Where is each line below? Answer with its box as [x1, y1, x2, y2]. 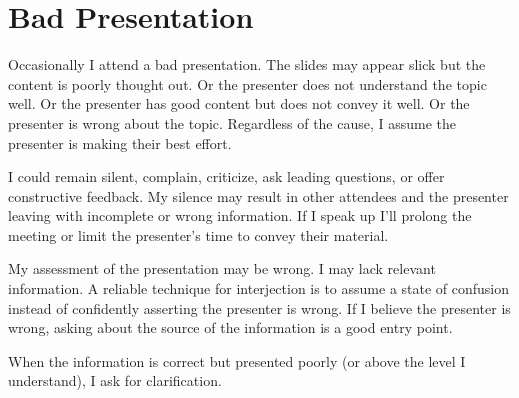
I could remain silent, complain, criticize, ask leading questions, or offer [8, 166, 445, 187]
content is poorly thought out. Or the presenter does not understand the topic [8, 73, 487, 94]
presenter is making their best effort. [8, 132, 232, 153]
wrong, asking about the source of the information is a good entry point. [8, 317, 453, 338]
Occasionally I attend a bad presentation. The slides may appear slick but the [8, 54, 486, 75]
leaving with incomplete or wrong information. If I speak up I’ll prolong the [8, 205, 472, 226]
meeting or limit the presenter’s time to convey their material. [8, 224, 389, 245]
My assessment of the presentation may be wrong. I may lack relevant [8, 258, 436, 279]
